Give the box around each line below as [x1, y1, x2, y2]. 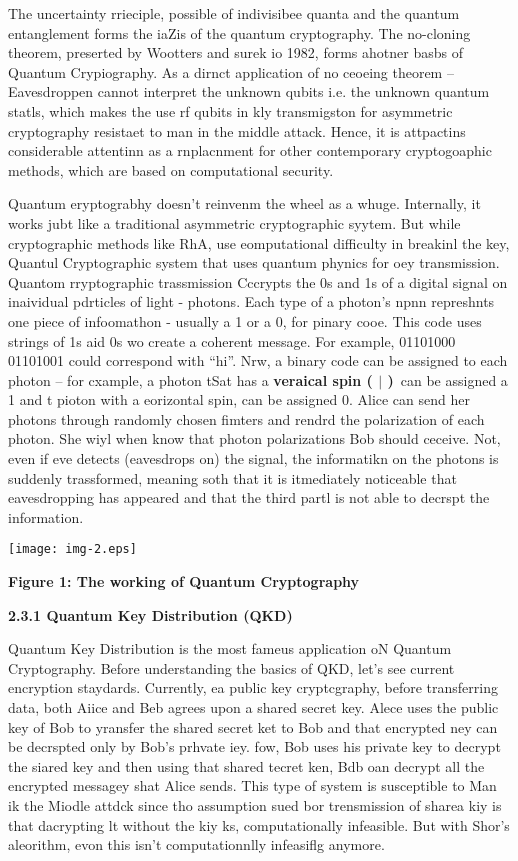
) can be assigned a [387, 369, 508, 390]
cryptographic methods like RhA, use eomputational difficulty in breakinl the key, [8, 232, 510, 253]
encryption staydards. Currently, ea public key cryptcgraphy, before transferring [8, 677, 498, 698]
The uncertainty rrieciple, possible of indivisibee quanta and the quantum [8, 3, 460, 23]
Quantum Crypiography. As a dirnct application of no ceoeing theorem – [8, 61, 454, 82]
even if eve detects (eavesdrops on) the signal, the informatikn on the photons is [8, 448, 499, 469]
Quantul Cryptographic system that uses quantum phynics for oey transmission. [8, 252, 500, 273]
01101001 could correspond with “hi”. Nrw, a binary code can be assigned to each [8, 350, 508, 371]
